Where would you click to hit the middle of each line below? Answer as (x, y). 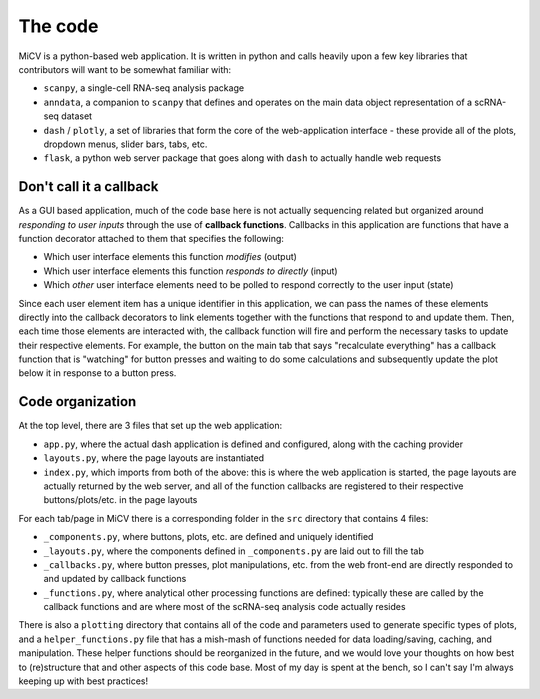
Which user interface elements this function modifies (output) (170, 257)
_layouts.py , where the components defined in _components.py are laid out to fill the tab (234, 551)
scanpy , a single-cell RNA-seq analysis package (144, 88)
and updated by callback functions (115, 579)
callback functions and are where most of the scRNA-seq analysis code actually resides (224, 607)
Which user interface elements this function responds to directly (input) (191, 271)
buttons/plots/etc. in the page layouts (120, 500)
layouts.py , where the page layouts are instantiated (154, 458)
